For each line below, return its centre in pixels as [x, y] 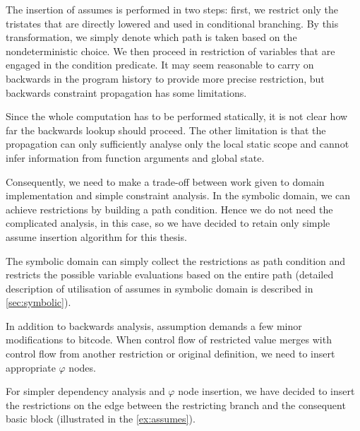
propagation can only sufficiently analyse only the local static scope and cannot [178, 144]
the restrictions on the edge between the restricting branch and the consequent [176, 405]
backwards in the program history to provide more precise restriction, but [165, 78]
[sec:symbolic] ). [38, 302]
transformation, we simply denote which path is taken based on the [151, 37]
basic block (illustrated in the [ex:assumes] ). [101, 419]
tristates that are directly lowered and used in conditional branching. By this [172, 23]
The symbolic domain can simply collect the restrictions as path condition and [176, 260]
